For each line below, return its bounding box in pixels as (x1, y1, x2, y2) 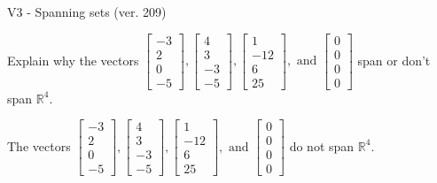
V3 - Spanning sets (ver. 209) (7, 3, 167, 20)
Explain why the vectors (7, 50, 139, 69)
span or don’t (357, 50, 431, 69)
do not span (289, 136, 355, 155)
